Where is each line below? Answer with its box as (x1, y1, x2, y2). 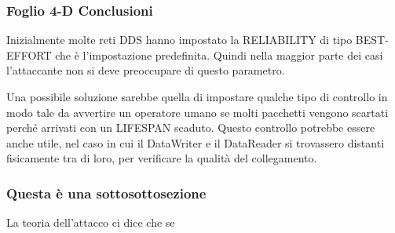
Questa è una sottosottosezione (6, 183, 207, 202)
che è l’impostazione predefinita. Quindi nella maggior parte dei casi (55, 46, 383, 63)
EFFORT (6, 46, 52, 63)
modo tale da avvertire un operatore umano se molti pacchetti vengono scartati (6, 104, 389, 120)
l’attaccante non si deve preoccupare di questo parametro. (6, 62, 285, 78)
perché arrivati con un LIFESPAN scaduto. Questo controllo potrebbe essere (6, 119, 375, 136)
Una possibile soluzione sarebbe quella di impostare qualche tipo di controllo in (6, 89, 388, 104)
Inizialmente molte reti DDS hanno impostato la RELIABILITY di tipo (6, 31, 353, 48)
